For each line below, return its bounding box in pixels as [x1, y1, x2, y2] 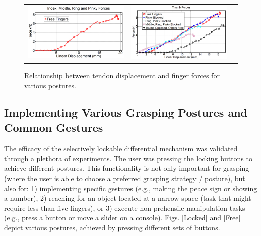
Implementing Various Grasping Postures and [4, 105, 247, 121]
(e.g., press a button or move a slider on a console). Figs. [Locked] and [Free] [4, 212, 241, 223]
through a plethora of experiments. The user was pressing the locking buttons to [4, 153, 252, 163]
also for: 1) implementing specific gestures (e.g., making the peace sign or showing [4, 183, 257, 193]
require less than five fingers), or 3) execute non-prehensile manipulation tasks [4, 202, 245, 213]
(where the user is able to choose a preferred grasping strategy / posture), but [4, 173, 245, 184]
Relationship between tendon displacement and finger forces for [24, 70, 220, 81]
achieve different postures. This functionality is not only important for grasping [4, 163, 249, 173]
